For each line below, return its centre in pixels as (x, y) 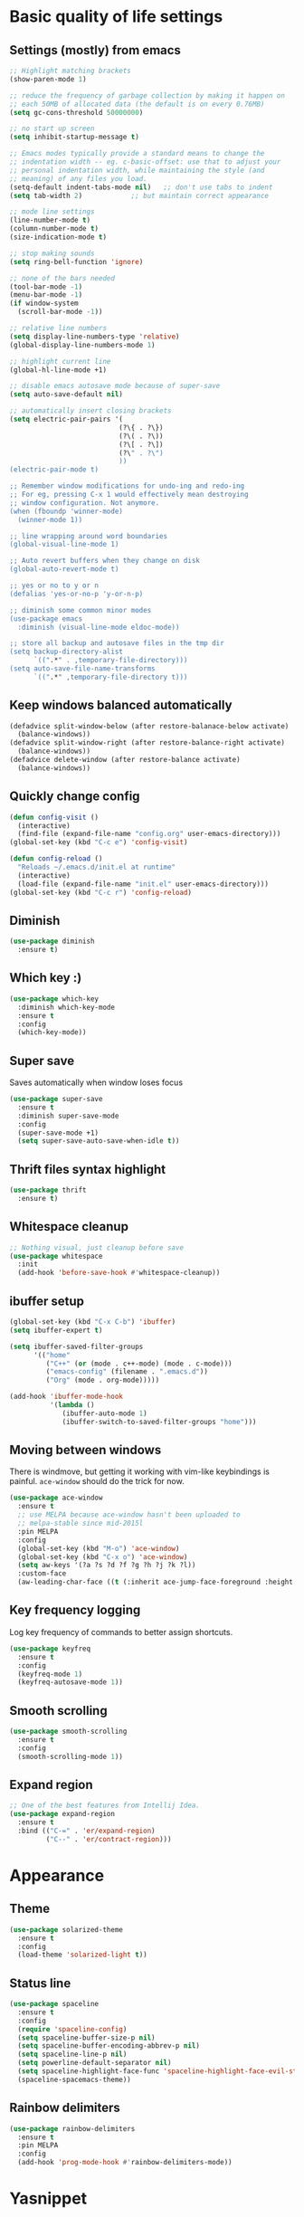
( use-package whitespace (56, 1256)
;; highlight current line (60, 361)
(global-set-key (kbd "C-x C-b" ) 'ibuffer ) (93, 1322)
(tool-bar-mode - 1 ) (46, 287)
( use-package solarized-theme (66, 1929)
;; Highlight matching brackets (70, 71)
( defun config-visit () (54, 817)
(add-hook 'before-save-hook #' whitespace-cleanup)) (119, 1273)
